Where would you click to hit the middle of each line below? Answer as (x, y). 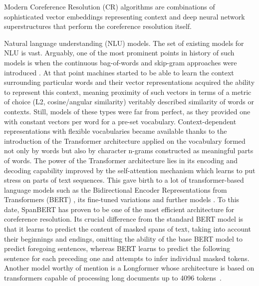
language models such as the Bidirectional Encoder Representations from (116, 189)
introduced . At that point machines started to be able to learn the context (119, 72)
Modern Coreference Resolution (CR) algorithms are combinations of (110, 6)
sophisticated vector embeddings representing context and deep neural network (125, 16)
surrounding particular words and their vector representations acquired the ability (129, 82)
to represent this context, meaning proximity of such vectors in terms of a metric (128, 92)
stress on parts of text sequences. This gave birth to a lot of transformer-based (124, 180)
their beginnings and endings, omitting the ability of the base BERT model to (124, 238)
